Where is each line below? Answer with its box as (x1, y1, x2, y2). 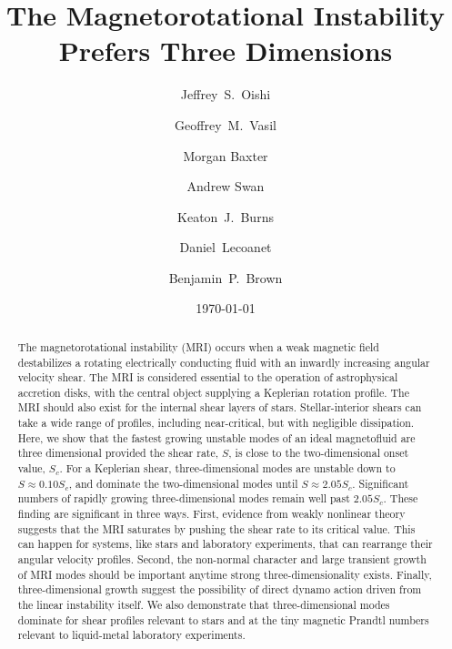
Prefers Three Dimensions (58, 32, 393, 69)
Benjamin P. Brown (168, 268, 283, 287)
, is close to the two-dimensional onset (228, 445, 409, 461)
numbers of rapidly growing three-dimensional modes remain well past (17, 491, 350, 506)
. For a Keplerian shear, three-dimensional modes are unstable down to (59, 461, 396, 476)
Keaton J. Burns (177, 207, 274, 226)
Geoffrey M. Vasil (175, 115, 276, 134)
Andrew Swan (186, 177, 265, 196)
